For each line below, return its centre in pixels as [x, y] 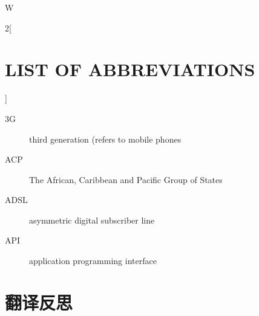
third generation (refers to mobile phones [105, 139]
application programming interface [93, 261]
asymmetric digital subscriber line [92, 220]
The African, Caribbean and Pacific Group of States [126, 179]
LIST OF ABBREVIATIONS [130, 69]
